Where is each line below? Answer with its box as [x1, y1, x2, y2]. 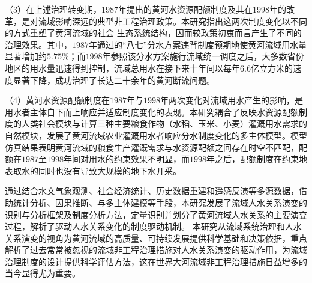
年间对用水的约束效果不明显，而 [64, 153, 190, 165]
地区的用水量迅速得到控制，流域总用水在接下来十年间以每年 [5, 61, 240, 74]
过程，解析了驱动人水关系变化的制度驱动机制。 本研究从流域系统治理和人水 [5, 220, 302, 233]
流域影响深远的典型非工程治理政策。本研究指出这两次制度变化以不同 [38, 14, 307, 27]
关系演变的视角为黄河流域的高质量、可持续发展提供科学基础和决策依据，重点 [5, 231, 307, 244]
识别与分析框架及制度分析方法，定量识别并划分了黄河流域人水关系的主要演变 [5, 208, 307, 221]
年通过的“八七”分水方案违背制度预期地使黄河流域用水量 [89, 38, 307, 50]
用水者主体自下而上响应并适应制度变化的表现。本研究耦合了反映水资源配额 [5, 105, 299, 118]
